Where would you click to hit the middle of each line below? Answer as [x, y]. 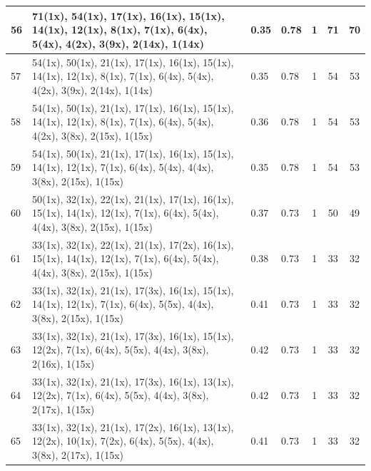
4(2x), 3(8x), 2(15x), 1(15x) [92, 135]
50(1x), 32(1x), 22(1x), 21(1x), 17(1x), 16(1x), [133, 198]
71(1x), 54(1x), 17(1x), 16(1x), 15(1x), [128, 15]
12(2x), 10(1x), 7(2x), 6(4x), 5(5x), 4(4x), [123, 441]
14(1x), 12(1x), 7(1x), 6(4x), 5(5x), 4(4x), [123, 304]
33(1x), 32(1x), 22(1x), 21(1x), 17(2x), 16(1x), [133, 244]
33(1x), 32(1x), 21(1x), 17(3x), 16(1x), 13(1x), [133, 381]
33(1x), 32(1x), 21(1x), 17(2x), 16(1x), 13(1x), [133, 426]
